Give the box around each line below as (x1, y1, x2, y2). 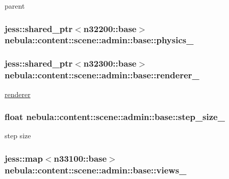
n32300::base (83, 57, 137, 70)
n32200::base (83, 22, 137, 35)
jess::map (5, 152, 43, 164)
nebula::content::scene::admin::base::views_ (5, 163, 187, 176)
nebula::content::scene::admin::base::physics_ (5, 34, 194, 46)
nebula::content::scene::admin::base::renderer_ (5, 69, 199, 81)
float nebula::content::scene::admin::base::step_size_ (5, 110, 225, 123)
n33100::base (54, 152, 107, 164)
